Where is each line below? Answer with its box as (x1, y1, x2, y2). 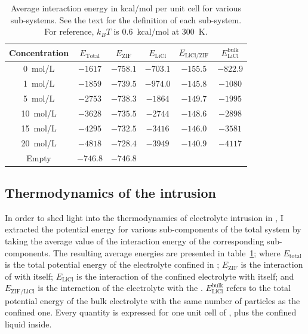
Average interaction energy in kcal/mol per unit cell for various (10, 2, 242, 14)
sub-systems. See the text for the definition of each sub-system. (10, 13, 242, 26)
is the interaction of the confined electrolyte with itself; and (76, 269, 294, 282)
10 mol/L (21, 107, 57, 119)
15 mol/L (21, 121, 57, 134)
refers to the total (226, 281, 291, 294)
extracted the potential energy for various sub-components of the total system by (5, 223, 301, 235)
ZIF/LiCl (11, 288, 35, 295)
